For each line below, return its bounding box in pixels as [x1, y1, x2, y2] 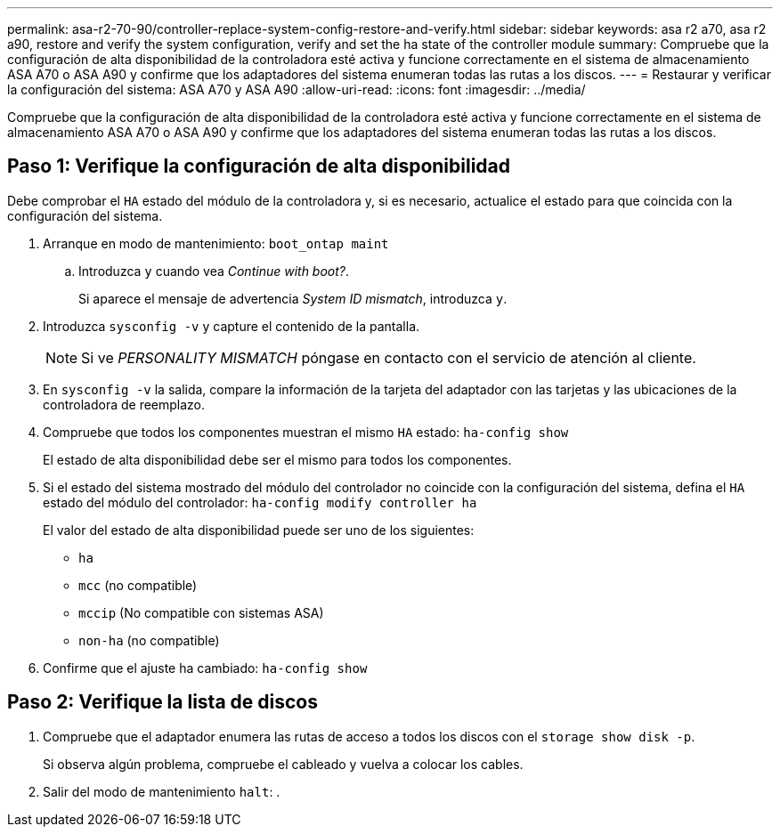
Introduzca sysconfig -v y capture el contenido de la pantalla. [43, 318, 420, 334]
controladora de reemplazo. [43, 396, 206, 412]
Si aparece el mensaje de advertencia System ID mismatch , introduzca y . [78, 290, 508, 306]
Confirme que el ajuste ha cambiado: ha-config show [43, 660, 368, 676]
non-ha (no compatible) [78, 632, 220, 648]
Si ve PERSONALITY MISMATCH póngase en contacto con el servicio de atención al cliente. [81, 348, 696, 367]
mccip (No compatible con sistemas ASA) [78, 604, 324, 620]
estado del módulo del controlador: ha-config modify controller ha [43, 494, 477, 510]
